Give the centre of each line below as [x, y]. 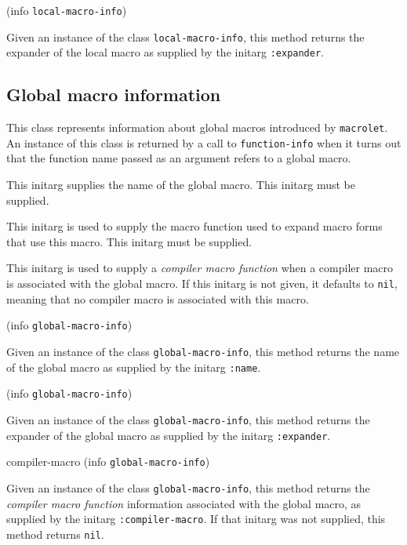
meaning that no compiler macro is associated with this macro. [158, 298]
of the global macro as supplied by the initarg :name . [134, 367]
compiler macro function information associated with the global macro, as [184, 503]
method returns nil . [55, 534]
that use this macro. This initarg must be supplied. [129, 241]
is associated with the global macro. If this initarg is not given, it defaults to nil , [202, 283]
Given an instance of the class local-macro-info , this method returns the [185, 36]
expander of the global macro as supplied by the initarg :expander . [169, 435]
